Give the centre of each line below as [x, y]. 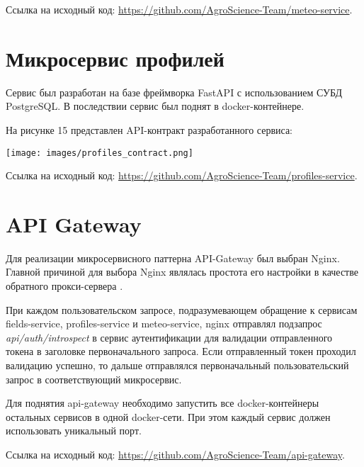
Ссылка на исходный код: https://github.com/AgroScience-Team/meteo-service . [179, 9]
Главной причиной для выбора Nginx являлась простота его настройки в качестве [182, 272]
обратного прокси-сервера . [64, 286]
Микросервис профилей [115, 58]
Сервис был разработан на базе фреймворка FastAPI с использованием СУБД [174, 92]
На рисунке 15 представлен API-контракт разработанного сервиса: [149, 129]
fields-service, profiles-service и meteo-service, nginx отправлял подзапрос [164, 323]
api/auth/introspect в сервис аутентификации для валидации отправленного [169, 337]
